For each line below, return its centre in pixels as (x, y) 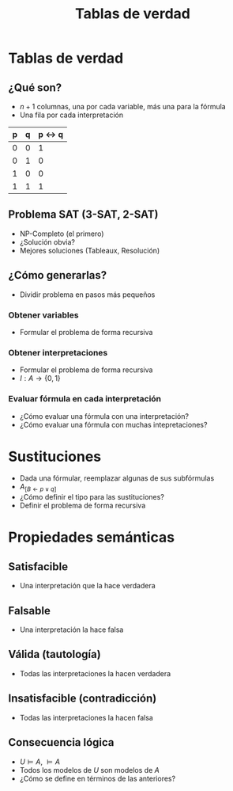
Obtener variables (43, 315)
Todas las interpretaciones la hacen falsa (86, 717)
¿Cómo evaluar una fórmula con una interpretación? (104, 416)
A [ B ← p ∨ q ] (38, 488)
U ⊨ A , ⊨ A (40, 762)
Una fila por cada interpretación (71, 115)
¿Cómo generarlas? (58, 275)
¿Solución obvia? (47, 241)
